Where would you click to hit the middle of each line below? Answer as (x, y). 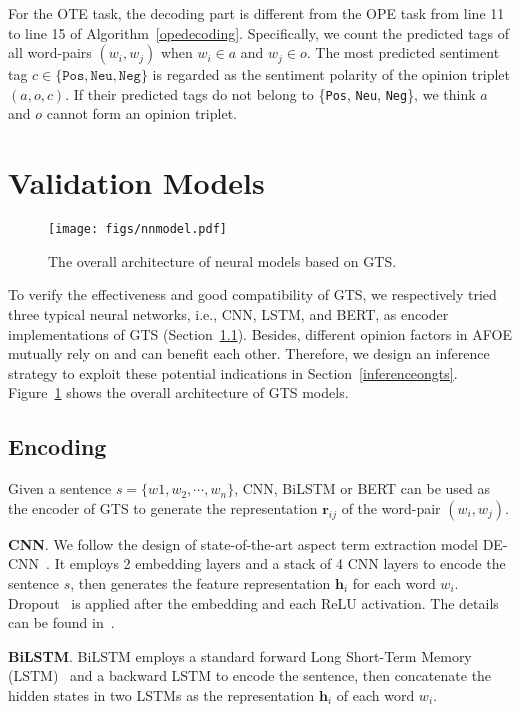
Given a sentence (60, 488)
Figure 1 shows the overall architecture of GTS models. (178, 392)
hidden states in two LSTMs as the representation (161, 694)
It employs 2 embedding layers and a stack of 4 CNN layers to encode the (280, 563)
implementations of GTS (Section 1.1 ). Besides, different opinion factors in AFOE (260, 333)
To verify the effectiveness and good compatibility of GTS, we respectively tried (252, 294)
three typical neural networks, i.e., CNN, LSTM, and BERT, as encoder (228, 314)
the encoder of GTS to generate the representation (163, 507)
